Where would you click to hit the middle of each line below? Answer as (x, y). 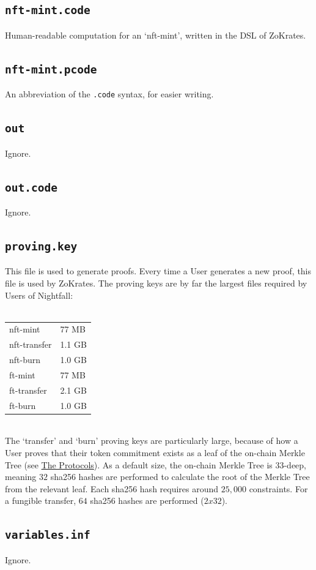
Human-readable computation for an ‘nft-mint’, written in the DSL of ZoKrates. (156, 35)
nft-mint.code (48, 10)
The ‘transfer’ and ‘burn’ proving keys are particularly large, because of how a (152, 441)
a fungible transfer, (41, 501)
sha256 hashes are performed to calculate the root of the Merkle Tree (180, 477)
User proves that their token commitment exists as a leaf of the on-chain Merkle (155, 452)
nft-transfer (31, 344)
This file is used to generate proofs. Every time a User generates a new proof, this (158, 271)
